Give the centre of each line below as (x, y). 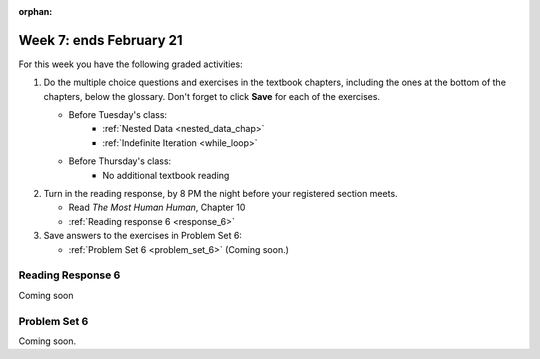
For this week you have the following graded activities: (131, 64)
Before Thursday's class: (120, 161)
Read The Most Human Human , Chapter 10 (157, 207)
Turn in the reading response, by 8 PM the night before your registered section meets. (221, 194)
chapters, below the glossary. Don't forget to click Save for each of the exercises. (211, 96)
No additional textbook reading (166, 175)
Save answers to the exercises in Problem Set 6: (142, 236)
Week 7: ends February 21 (101, 40)
